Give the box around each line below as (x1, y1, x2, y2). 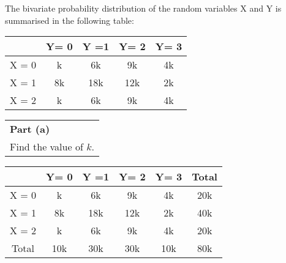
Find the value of (10, 139, 83, 154)
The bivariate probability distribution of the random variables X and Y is (5, 2, 282, 14)
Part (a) (10, 122, 50, 136)
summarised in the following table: (5, 13, 134, 26)
